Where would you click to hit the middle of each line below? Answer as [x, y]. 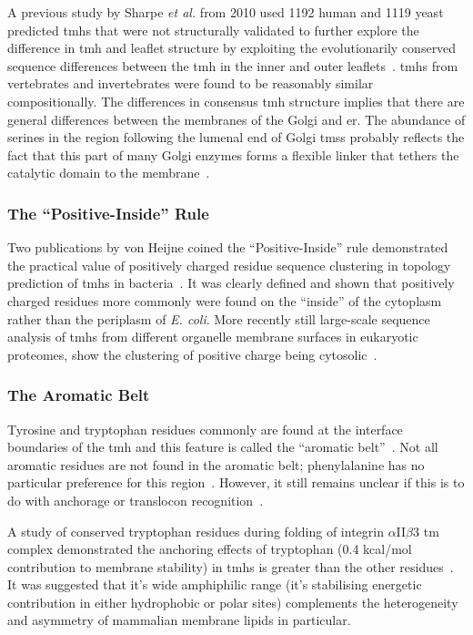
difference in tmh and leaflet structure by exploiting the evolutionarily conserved [232, 48]
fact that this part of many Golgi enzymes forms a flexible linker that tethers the [233, 154]
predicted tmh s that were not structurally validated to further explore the [213, 30]
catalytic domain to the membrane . [109, 173]
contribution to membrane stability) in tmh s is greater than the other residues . [231, 566]
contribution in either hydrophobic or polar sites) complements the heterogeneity [233, 602]
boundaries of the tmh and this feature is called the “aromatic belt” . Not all [223, 447]
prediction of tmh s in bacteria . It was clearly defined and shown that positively [231, 283]
